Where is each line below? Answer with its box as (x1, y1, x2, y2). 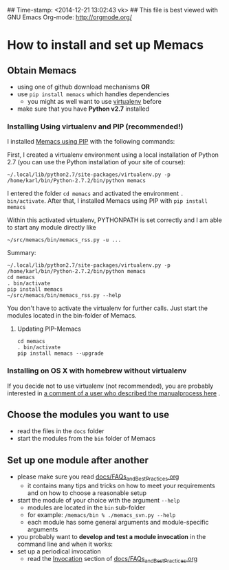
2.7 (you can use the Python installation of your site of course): (7, 158, 186, 166)
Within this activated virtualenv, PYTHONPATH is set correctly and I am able (7, 216, 222, 224)
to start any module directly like (7, 223, 96, 232)
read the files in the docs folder (17, 427, 105, 435)
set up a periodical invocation (17, 547, 101, 556)
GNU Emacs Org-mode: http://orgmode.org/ (7, 13, 133, 21)
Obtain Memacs (7, 65, 77, 76)
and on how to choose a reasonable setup (27, 489, 146, 497)
